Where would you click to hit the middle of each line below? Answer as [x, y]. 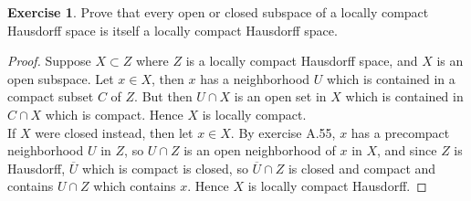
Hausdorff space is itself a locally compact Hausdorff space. [173, 30]
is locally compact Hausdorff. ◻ [337, 186]
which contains [135, 186]
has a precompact [400, 132]
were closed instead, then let [114, 132]
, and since [407, 150]
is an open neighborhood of [260, 150]
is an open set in [280, 96]
